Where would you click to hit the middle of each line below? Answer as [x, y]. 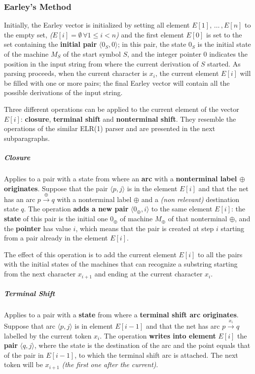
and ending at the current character [148, 274]
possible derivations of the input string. [63, 92]
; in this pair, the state [152, 44]
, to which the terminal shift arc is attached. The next [156, 355]
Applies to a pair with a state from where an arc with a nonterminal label [121, 178]
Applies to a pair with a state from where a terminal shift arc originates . [121, 315]
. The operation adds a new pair [76, 209]
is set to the [224, 34]
